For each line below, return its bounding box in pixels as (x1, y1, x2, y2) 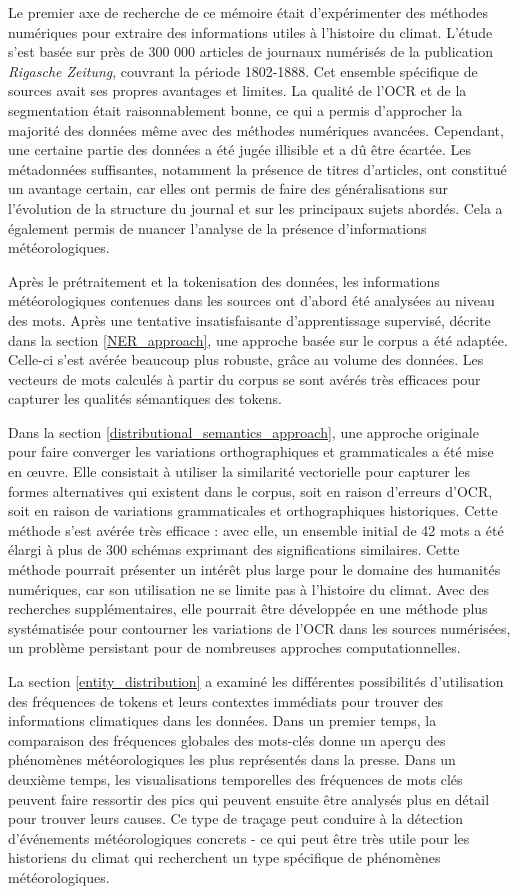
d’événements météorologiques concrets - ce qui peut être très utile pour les (8, 827, 470, 848)
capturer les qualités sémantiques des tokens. (8, 388, 282, 409)
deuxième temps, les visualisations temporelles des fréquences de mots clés (8, 768, 463, 789)
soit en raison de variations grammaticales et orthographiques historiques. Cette (8, 500, 498, 521)
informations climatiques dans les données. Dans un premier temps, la (8, 710, 437, 731)
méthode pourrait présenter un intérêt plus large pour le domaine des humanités (8, 559, 501, 580)
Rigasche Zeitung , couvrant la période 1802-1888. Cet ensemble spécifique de (8, 60, 478, 81)
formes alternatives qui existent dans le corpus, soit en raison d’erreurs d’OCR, (8, 480, 493, 501)
